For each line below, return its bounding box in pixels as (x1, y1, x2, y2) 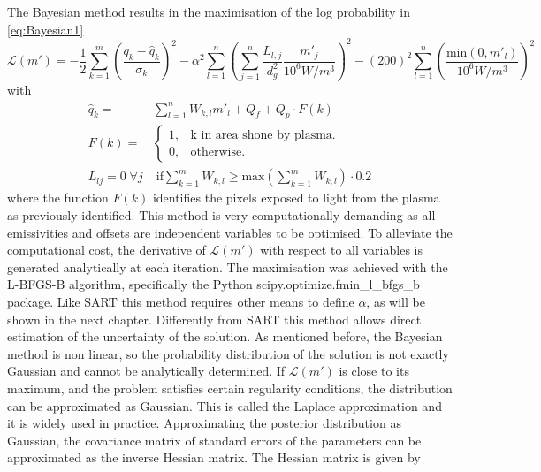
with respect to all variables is (260, 240, 423, 259)
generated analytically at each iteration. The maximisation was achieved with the (7, 257, 448, 276)
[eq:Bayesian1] (7, 19, 84, 38)
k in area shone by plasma (190, 128, 332, 141)
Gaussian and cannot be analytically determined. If (7, 362, 286, 380)
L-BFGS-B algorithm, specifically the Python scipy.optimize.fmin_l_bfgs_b (7, 275, 420, 293)
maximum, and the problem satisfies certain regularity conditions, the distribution (7, 378, 453, 397)
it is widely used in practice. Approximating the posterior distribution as (7, 414, 401, 432)
